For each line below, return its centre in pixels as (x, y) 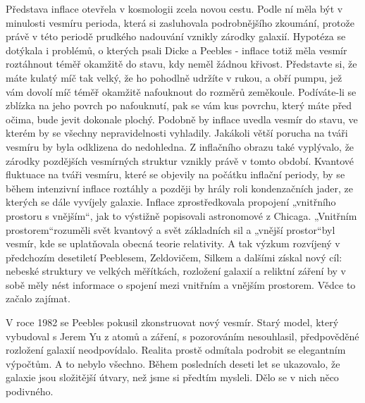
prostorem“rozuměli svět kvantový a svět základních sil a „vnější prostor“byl (171, 229)
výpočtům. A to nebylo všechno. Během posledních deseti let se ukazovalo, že (173, 363)
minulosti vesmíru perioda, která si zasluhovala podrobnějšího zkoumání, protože (180, 22)
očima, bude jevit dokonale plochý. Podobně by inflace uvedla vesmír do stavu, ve (182, 119)
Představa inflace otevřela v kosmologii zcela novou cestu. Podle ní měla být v (174, 8)
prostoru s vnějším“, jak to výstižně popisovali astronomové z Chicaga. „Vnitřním (181, 215)
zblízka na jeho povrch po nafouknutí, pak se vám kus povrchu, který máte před (179, 105)
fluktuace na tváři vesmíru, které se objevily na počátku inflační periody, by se (175, 174)
